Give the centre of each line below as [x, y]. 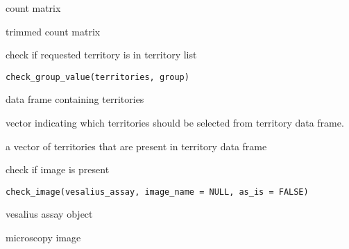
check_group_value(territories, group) [97, 77]
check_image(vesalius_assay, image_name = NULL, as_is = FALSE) [157, 192]
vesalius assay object [49, 214]
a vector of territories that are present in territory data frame [136, 146]
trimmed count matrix [53, 31]
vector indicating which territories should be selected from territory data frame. [175, 123]
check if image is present [58, 169]
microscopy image [43, 238]
